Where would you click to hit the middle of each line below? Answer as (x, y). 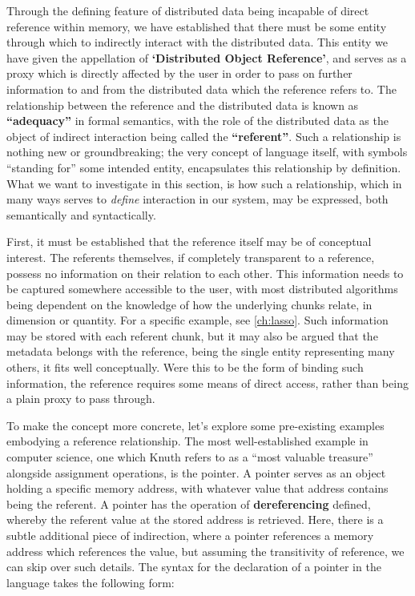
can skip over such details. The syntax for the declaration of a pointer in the (194, 567)
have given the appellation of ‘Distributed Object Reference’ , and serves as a (207, 57)
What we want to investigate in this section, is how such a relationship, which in (204, 183)
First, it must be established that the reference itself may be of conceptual (189, 242)
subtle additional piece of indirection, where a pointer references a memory (190, 535)
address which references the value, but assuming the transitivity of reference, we (205, 551)
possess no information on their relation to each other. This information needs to (205, 273)
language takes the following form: (91, 582)
